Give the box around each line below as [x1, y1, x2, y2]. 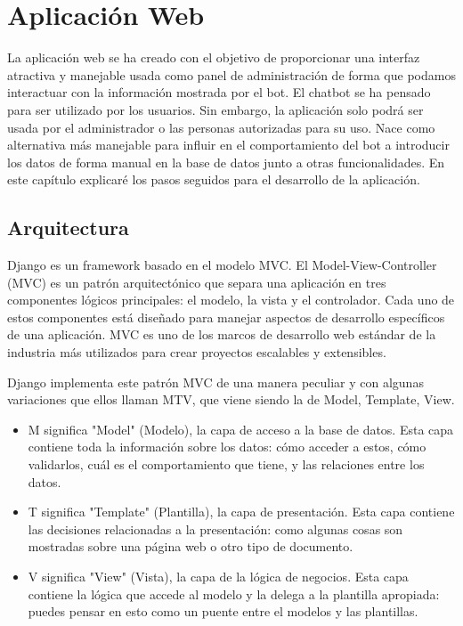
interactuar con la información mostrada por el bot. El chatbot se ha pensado [7, 83, 431, 102]
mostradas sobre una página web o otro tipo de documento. [28, 537, 353, 556]
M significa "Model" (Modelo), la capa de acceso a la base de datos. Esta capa [28, 419, 454, 438]
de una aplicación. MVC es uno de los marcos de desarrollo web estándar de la [7, 325, 436, 344]
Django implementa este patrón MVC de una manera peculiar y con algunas [7, 372, 424, 391]
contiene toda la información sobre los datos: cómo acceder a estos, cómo [28, 437, 426, 456]
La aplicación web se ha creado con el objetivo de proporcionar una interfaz [7, 48, 420, 67]
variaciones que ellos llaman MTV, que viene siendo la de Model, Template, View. [7, 390, 455, 409]
